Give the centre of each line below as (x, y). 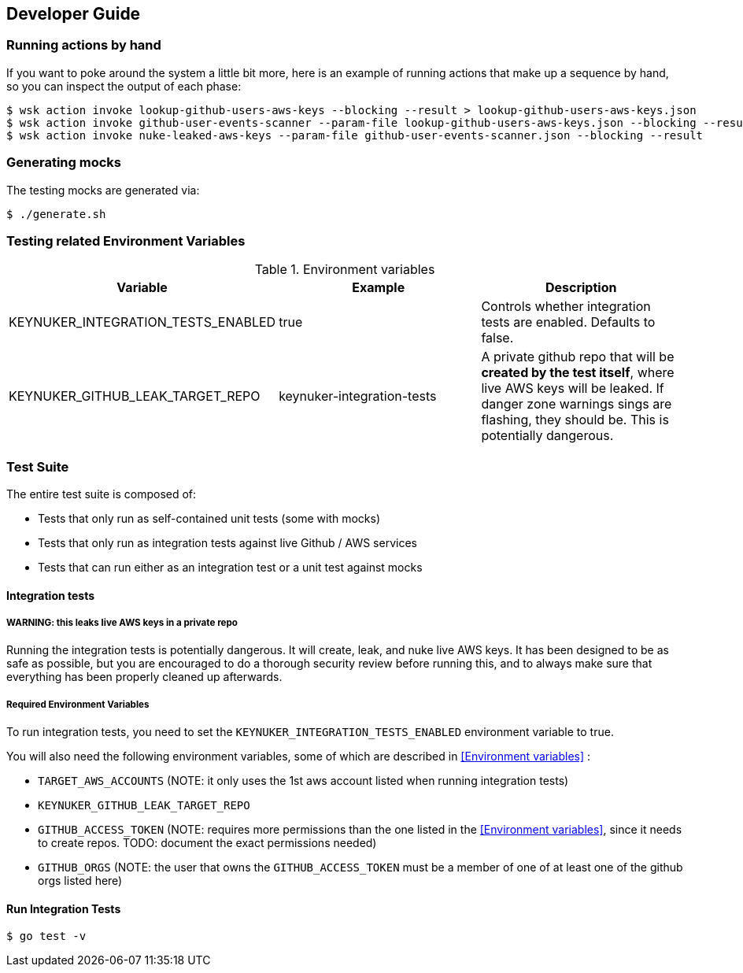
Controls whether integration (566, 307)
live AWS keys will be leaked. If (573, 388)
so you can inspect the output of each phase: (124, 86)
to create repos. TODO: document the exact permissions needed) (207, 843)
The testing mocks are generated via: (103, 190)
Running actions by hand (84, 45)
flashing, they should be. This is (575, 420)
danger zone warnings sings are (577, 404)
